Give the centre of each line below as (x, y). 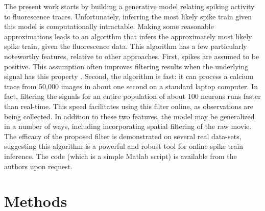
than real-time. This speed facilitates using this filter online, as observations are (129, 106)
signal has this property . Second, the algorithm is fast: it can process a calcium (129, 76)
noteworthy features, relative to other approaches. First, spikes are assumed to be (132, 56)
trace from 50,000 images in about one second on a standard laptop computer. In (131, 86)
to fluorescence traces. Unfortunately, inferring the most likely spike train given (128, 16)
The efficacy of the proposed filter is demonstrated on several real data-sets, (123, 136)
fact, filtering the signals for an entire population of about (95, 96)
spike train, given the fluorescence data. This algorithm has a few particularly (126, 46)
